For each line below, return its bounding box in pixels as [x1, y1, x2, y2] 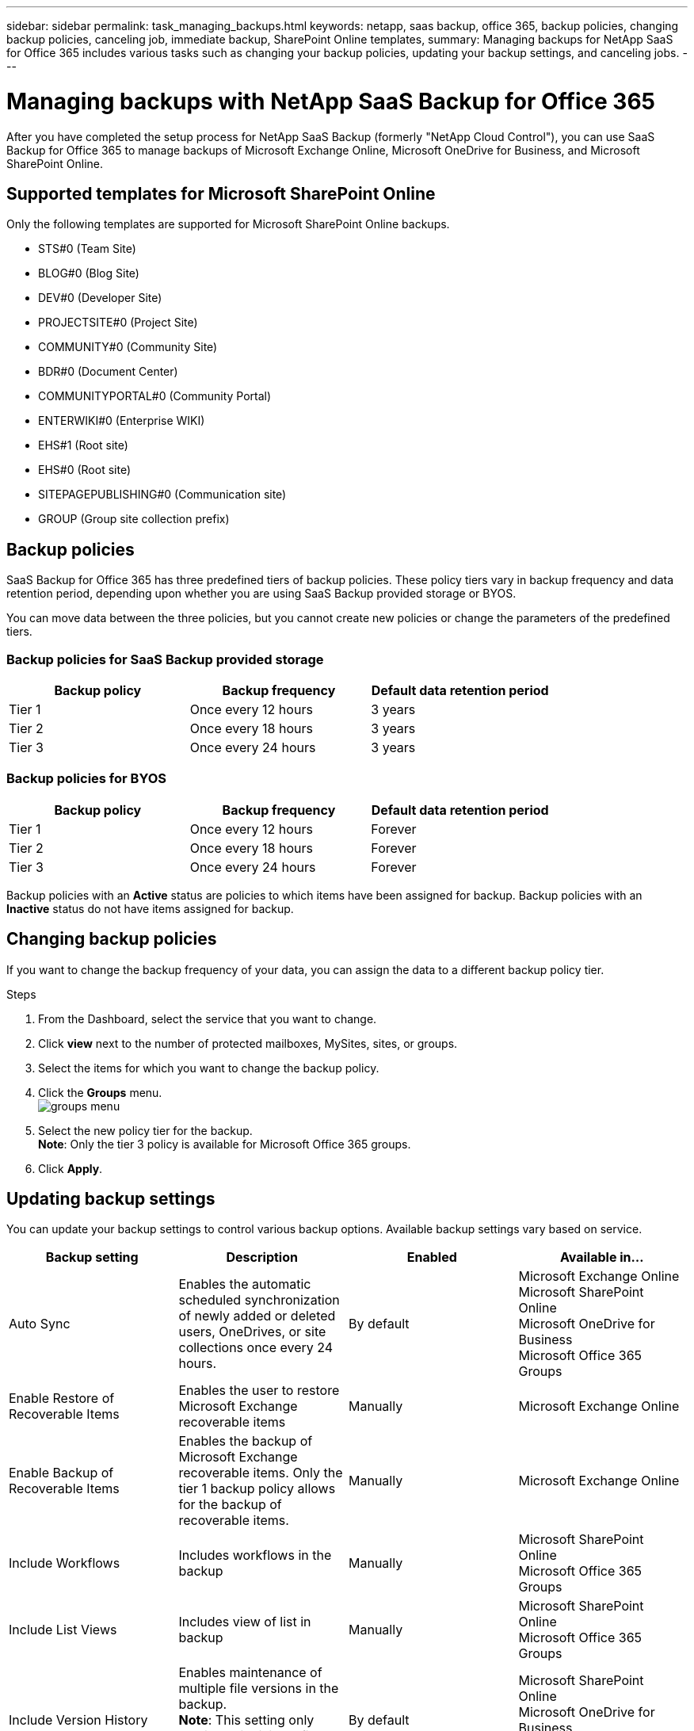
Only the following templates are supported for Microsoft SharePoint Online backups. [6, 217, 450, 231]
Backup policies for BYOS [6, 770, 166, 787]
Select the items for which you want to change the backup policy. [38, 1060, 379, 1075]
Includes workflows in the [178, 1547, 332, 1564]
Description [226, 1249, 298, 1266]
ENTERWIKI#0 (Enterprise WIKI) [38, 414, 205, 428]
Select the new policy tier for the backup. [38, 1123, 253, 1137]
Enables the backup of [178, 1433, 313, 1450]
